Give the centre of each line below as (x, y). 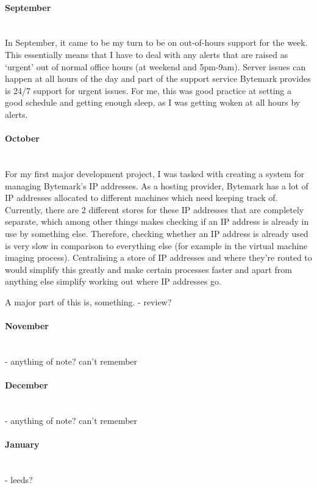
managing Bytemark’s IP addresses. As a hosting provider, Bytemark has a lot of (157, 185)
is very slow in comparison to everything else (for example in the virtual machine (156, 245)
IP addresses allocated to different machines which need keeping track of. (141, 198)
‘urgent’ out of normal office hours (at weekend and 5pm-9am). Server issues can (155, 66)
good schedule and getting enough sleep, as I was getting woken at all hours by (153, 102)
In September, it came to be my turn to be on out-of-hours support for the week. (156, 42)
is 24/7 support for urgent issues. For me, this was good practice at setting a (148, 90)
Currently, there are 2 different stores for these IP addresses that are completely (155, 209)
